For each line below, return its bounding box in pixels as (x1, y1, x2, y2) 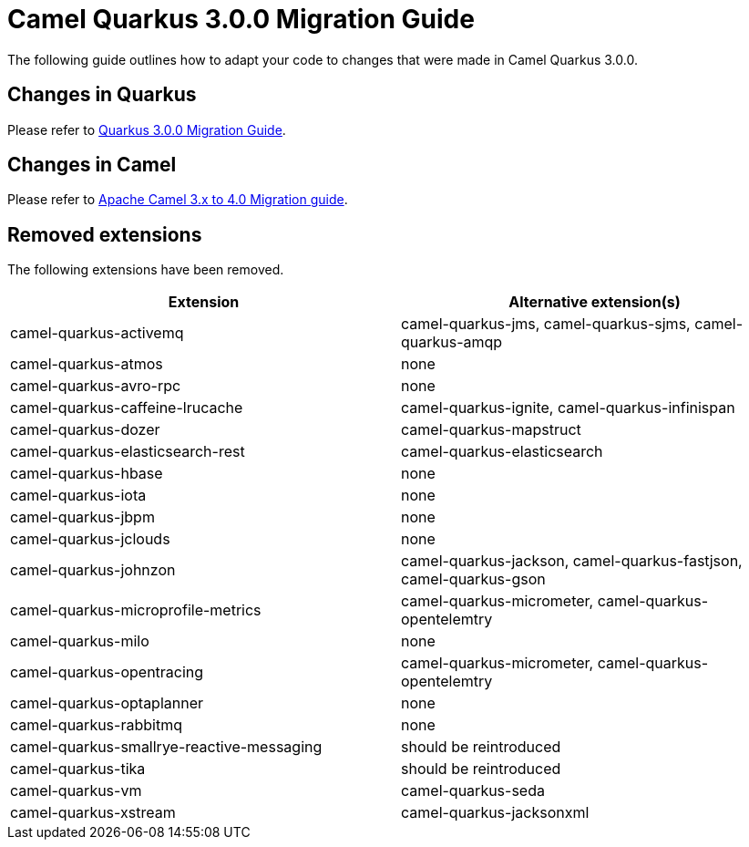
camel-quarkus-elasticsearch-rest (10, 442, 245, 461)
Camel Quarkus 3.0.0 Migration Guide (7, 4, 475, 35)
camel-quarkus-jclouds (10, 530, 170, 549)
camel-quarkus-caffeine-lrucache (10, 398, 243, 418)
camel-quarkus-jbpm (10, 508, 155, 527)
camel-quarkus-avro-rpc (10, 377, 181, 396)
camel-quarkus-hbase (10, 464, 163, 483)
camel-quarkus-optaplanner (10, 694, 204, 713)
